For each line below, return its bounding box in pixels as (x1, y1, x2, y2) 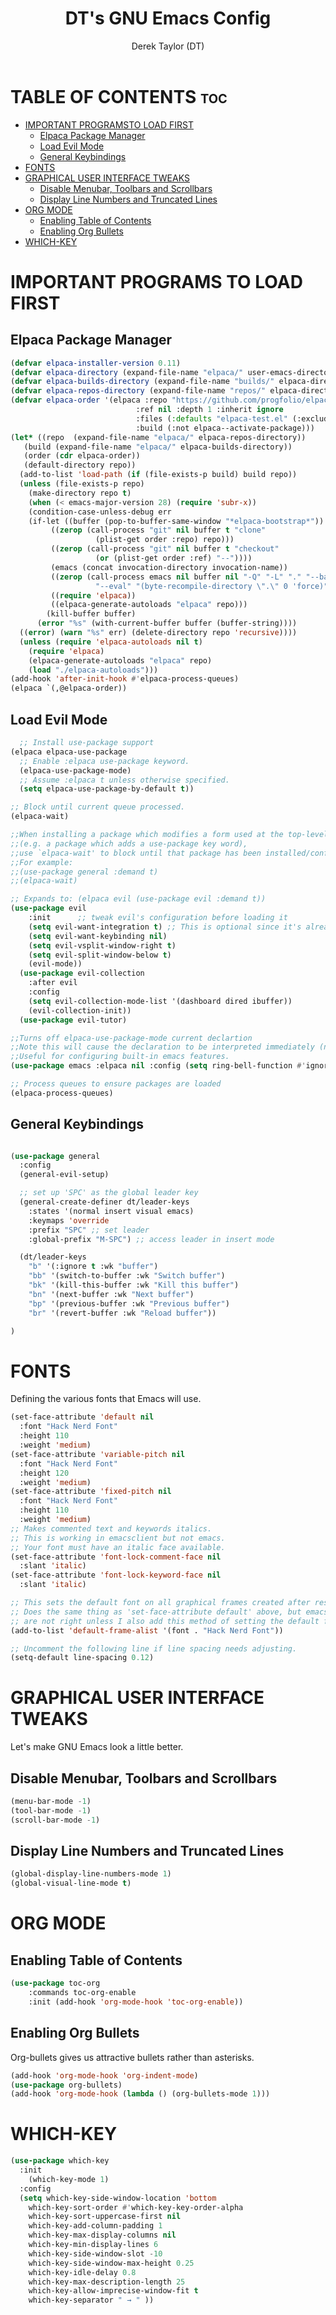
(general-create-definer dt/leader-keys (19, 1197, 190, 1207)
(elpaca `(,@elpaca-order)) (10, 683, 128, 694)
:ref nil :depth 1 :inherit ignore (135, 405, 284, 415)
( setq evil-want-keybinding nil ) (28, 931, 168, 941)
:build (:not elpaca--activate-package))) (135, 423, 315, 433)
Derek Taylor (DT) (131, 40, 205, 52)
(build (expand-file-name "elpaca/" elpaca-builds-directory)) (23, 442, 293, 452)
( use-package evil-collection (19, 968, 145, 979)
